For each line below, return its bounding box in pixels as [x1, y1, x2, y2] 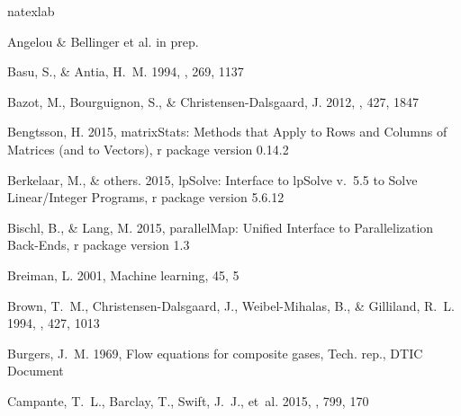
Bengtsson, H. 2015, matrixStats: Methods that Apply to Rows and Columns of [7, 122, 447, 141]
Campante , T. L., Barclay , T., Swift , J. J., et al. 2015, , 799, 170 [7, 391, 369, 410]
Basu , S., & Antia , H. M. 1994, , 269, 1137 [7, 62, 244, 81]
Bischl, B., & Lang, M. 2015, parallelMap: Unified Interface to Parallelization [7, 217, 434, 236]
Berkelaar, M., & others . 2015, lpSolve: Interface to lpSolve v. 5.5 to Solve [7, 170, 418, 189]
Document [7, 361, 64, 380]
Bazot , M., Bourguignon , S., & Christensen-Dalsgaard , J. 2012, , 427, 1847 [7, 92, 419, 111]
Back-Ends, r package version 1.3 [7, 235, 190, 254]
